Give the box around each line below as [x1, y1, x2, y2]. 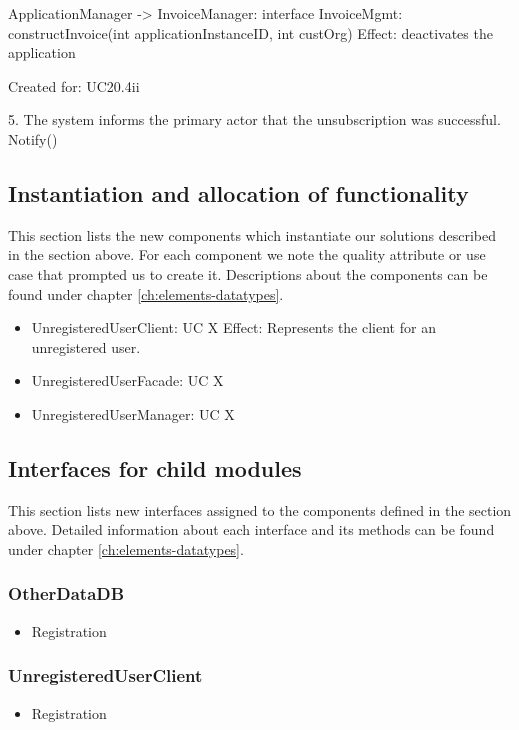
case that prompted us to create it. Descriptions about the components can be [8, 263, 488, 284]
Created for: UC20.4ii [8, 75, 140, 96]
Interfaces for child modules [8, 452, 302, 483]
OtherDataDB [8, 581, 125, 606]
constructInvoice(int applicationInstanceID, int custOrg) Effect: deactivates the [8, 22, 493, 43]
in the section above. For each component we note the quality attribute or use [8, 244, 486, 265]
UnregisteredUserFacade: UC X [31, 370, 224, 391]
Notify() [8, 128, 58, 149]
